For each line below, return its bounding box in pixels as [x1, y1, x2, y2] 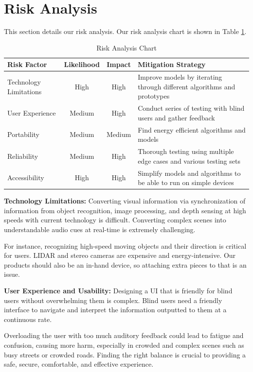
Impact [107, 59, 131, 69]
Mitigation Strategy [138, 59, 206, 69]
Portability [7, 129, 39, 139]
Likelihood [64, 59, 100, 69]
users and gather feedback [138, 112, 215, 122]
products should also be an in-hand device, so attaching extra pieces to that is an [4, 259, 247, 270]
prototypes [138, 91, 170, 101]
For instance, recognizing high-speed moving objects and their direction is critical [4, 240, 247, 251]
